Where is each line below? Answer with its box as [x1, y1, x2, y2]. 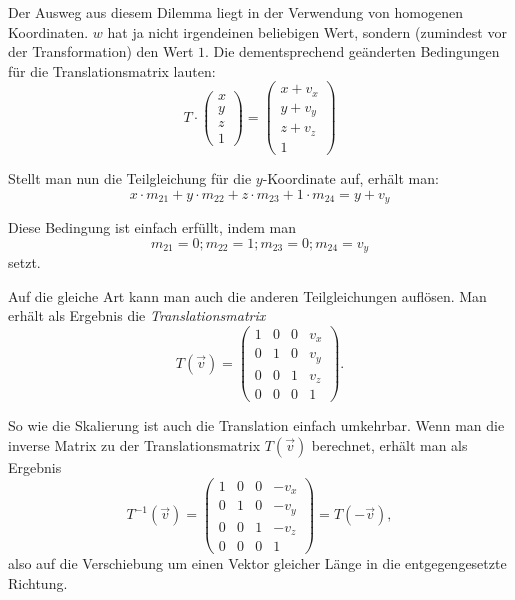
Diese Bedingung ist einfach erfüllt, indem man [8, 216, 296, 237]
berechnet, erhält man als [311, 434, 468, 455]
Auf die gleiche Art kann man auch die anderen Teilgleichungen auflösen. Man [8, 285, 487, 306]
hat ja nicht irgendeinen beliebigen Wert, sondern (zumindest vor [107, 21, 507, 42]
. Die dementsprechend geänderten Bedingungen [205, 41, 500, 62]
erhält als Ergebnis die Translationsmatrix [8, 305, 266, 326]
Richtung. [8, 572, 68, 593]
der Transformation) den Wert [8, 41, 194, 62]
